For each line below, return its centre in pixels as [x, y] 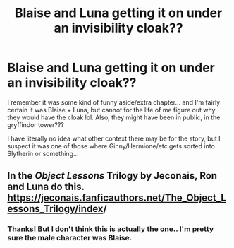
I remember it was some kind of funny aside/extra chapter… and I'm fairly [114, 102]
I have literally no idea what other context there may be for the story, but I [114, 138]
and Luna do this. [46, 187]
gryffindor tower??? [36, 124]
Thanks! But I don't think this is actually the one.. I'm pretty [111, 229]
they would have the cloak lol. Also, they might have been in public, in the [114, 117]
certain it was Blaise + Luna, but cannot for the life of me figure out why [111, 110]
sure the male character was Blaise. [70, 238]
